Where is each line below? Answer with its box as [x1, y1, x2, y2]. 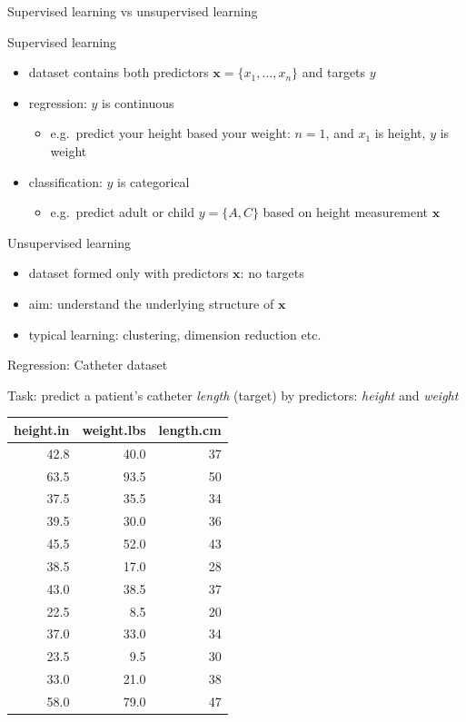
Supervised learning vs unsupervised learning [7, 2, 258, 20]
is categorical [117, 172, 190, 191]
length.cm [158, 420, 222, 439]
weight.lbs [82, 420, 146, 439]
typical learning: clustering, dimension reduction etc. [28, 324, 322, 343]
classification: [28, 172, 103, 191]
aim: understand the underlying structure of [28, 293, 274, 312]
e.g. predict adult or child [50, 203, 194, 222]
